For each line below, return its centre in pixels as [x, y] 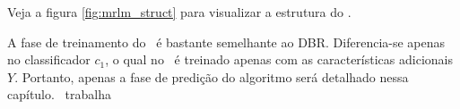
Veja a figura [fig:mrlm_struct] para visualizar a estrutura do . [179, 12]
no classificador [49, 59]
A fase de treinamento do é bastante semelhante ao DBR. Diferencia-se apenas [226, 42]
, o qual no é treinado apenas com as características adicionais [279, 59]
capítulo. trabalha [59, 94]
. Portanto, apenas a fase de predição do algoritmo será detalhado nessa [212, 76]
